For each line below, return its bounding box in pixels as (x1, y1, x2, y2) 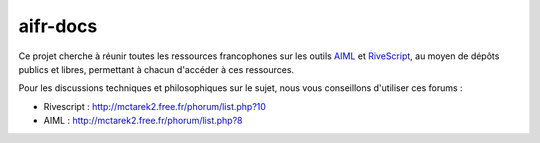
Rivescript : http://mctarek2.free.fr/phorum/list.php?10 (43, 100, 267, 112)
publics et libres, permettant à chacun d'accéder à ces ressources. (18, 63, 295, 75)
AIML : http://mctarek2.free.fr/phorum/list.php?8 (43, 115, 243, 127)
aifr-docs (18, 15, 98, 37)
